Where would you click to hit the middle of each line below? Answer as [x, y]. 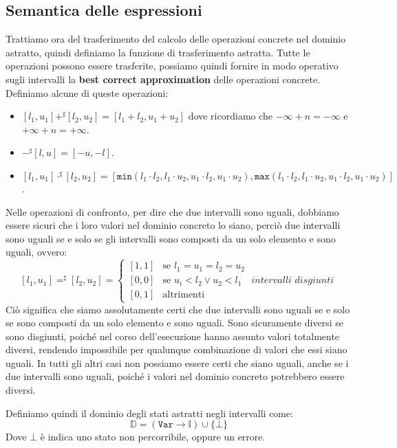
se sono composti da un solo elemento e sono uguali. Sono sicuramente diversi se [175, 323]
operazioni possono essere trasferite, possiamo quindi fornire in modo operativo [172, 66]
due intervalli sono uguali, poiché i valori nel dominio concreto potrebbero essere [175, 376]
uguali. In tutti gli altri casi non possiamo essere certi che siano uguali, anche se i [177, 362]
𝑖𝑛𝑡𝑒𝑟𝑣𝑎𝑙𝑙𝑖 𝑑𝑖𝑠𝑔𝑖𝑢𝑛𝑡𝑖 [293, 281]
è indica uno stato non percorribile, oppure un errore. [153, 437]
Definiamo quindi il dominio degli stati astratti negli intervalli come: [150, 413]
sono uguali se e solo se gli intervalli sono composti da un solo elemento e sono [171, 238]
